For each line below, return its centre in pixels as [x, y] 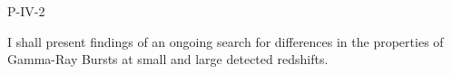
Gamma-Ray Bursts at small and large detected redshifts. [168, 59]
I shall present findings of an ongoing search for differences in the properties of [226, 41]
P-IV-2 [26, 11]
